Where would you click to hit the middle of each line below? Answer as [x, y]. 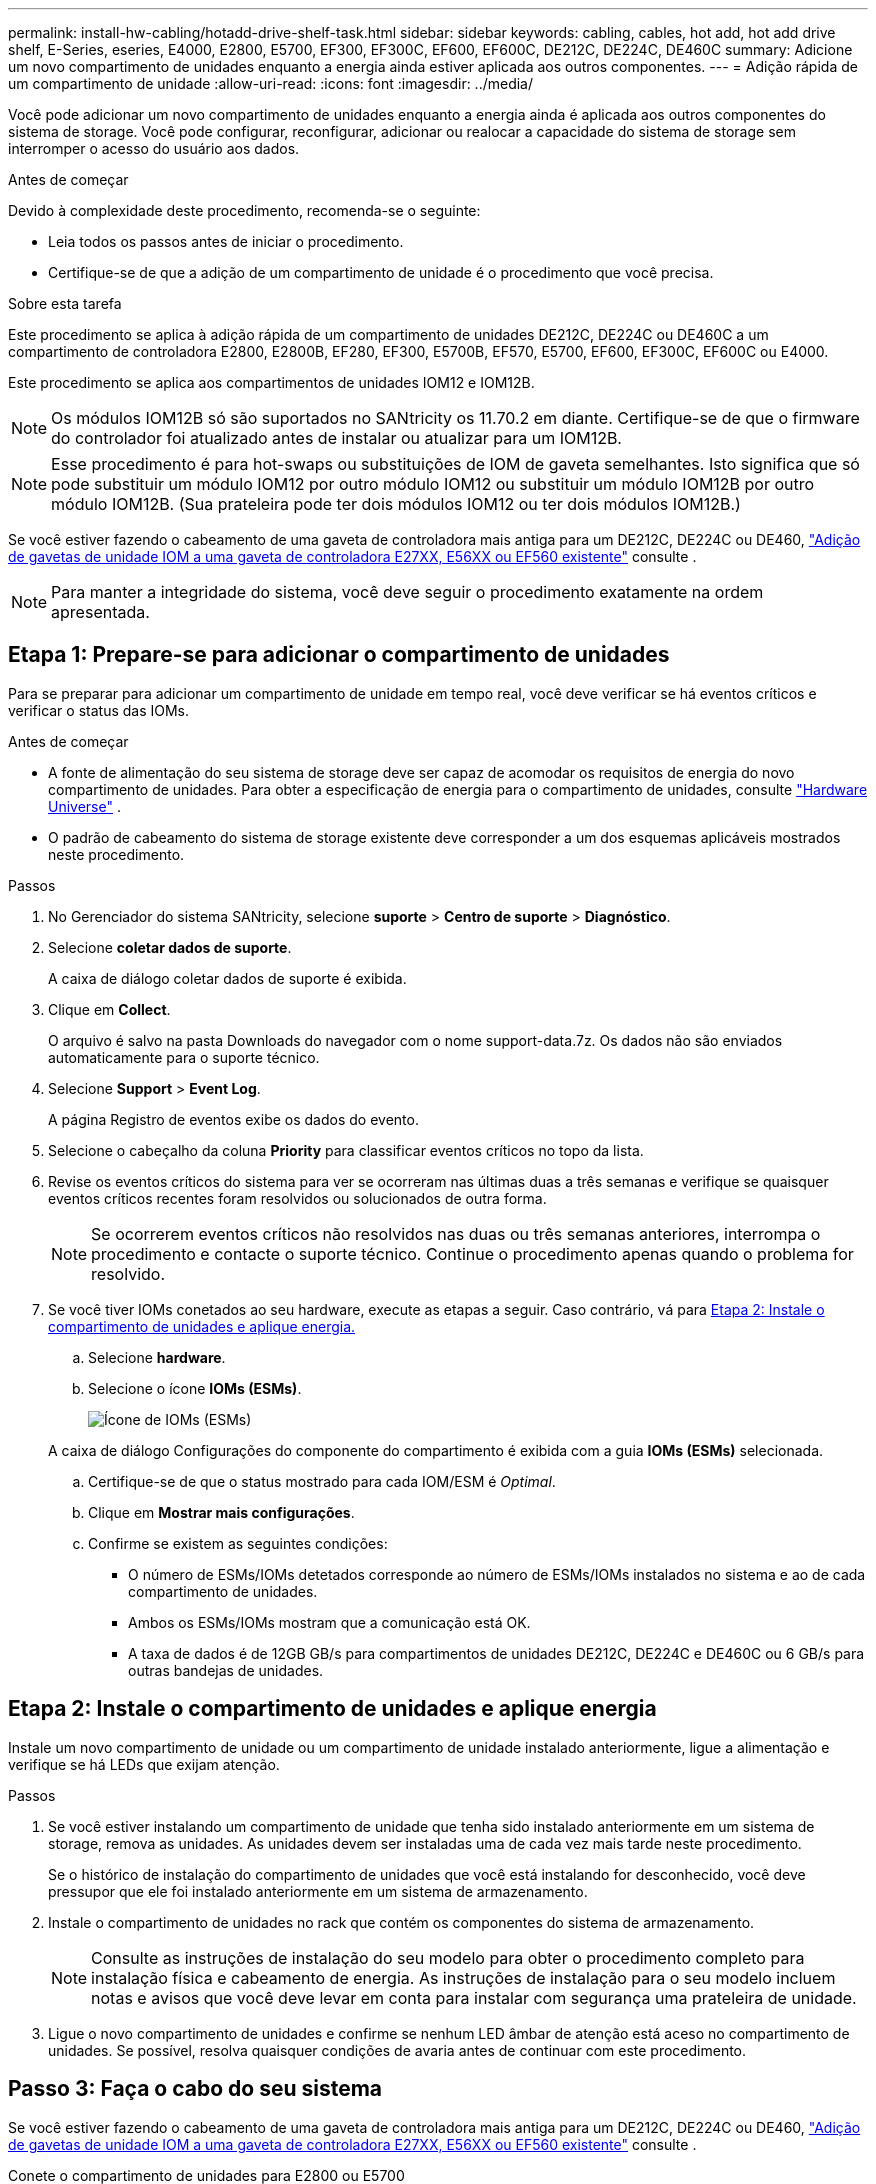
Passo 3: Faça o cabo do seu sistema [195, 2089]
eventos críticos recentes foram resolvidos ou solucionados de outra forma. [297, 1198]
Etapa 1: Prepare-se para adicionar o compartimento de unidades [339, 655]
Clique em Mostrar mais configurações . [221, 1512]
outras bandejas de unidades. [226, 1670]
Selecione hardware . [157, 1357]
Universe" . [84, 806]
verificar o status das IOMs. [99, 710]
